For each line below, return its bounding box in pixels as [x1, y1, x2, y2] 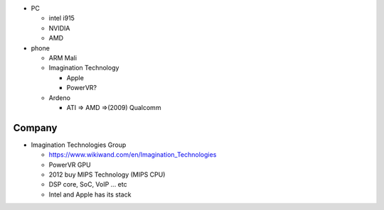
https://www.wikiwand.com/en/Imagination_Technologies [48, 150, 217, 159]
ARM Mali [48, 53, 78, 62]
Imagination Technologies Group [31, 140, 127, 149]
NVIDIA [48, 23, 70, 32]
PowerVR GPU [48, 160, 92, 169]
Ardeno [48, 93, 71, 102]
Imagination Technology [48, 64, 119, 72]
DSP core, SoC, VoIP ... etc [48, 180, 127, 189]
